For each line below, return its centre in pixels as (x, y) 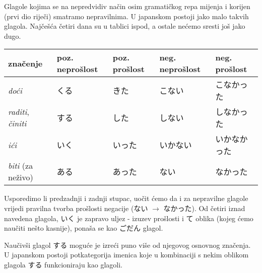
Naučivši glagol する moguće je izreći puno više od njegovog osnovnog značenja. (127, 245)
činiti (17, 123)
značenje (25, 63)
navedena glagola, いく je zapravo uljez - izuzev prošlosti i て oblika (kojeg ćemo (129, 218)
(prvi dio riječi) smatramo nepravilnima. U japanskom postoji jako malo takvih (126, 16)
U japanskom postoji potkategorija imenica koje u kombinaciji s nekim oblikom (126, 255)
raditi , (19, 112)
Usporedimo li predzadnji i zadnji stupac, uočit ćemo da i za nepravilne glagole (126, 198)
